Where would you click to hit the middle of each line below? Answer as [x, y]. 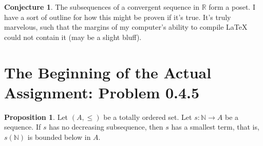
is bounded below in [59, 137]
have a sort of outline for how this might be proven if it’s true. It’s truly [118, 17]
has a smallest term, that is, [215, 127]
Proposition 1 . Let [36, 117]
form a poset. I [232, 7]
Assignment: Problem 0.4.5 [102, 92]
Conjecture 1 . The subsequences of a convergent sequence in [102, 7]
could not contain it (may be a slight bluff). [73, 37]
